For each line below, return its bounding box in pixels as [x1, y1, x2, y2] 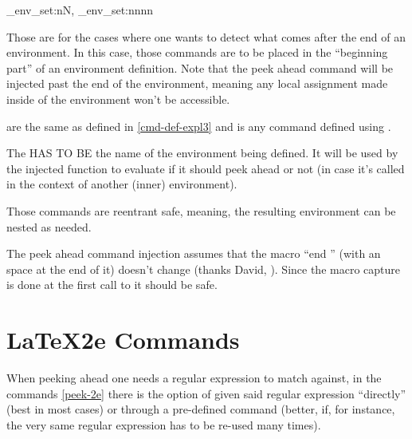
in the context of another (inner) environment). [6, 176, 237, 192]
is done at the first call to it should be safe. [6, 276, 218, 293]
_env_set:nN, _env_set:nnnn [6, 2, 154, 18]
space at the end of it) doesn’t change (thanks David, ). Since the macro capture [6, 260, 400, 277]
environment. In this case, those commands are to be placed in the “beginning [6, 44, 388, 61]
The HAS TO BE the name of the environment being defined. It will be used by [6, 144, 398, 161]
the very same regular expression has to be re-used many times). [6, 416, 321, 433]
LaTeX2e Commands [6, 323, 240, 356]
